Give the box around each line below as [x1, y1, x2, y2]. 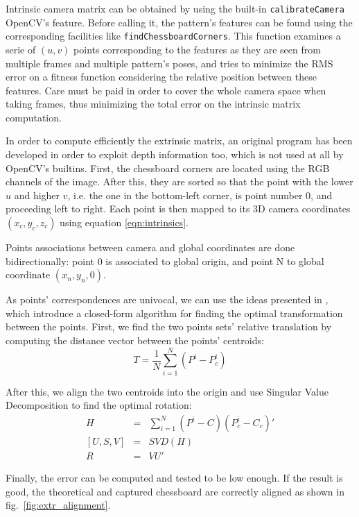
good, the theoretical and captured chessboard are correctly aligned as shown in [6, 484, 344, 498]
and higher [14, 187, 60, 202]
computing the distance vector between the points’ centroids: [6, 333, 264, 347]
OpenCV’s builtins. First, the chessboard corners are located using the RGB [6, 160, 330, 175]
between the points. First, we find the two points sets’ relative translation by [6, 319, 332, 334]
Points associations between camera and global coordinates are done [6, 240, 295, 255]
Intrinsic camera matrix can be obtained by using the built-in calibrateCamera [6, 1, 344, 15]
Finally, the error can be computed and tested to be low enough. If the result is [6, 471, 343, 484]
